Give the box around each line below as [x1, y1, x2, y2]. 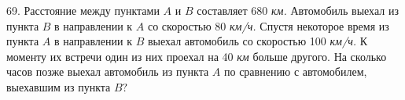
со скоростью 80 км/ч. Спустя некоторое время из [147, 17, 389, 34]
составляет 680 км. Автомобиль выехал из [197, 2, 399, 18]
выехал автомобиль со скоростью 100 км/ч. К [147, 33, 368, 49]
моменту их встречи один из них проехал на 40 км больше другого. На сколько [6, 48, 387, 64]
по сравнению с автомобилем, [223, 63, 367, 80]
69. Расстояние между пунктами [6, 2, 160, 18]
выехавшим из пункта [6, 78, 111, 95]
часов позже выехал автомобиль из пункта [6, 63, 209, 80]
